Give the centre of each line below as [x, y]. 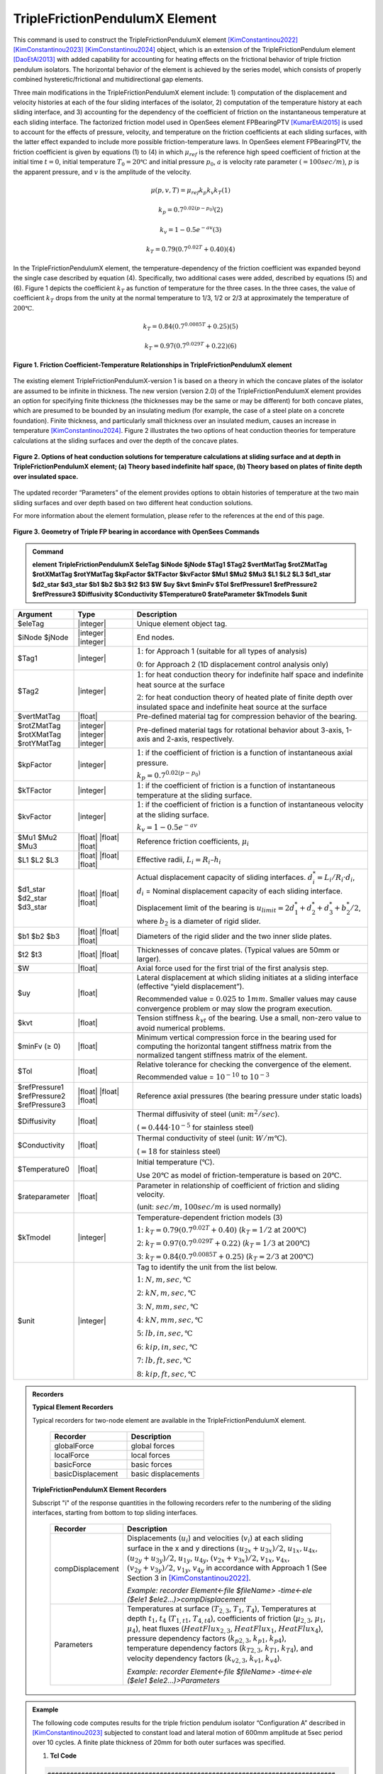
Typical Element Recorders [73, 1407]
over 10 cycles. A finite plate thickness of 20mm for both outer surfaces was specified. [159, 1743]
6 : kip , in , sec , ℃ [167, 1347]
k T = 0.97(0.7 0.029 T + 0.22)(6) [190, 346]
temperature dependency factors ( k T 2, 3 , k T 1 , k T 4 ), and [220, 1649]
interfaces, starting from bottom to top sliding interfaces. [115, 1512]
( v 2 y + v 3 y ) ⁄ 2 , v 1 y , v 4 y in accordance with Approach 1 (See [227, 1569]
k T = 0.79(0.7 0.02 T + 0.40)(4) [190, 250]
